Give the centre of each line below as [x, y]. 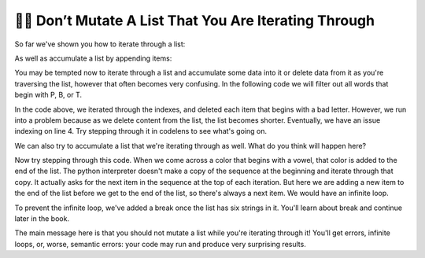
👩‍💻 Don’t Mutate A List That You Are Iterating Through [195, 20]
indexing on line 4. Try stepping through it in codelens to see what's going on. [141, 131]
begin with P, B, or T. [48, 95]
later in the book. [42, 219]
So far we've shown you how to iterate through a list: [100, 44]
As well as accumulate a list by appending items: [93, 58]
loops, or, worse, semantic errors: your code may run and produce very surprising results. [160, 244]
